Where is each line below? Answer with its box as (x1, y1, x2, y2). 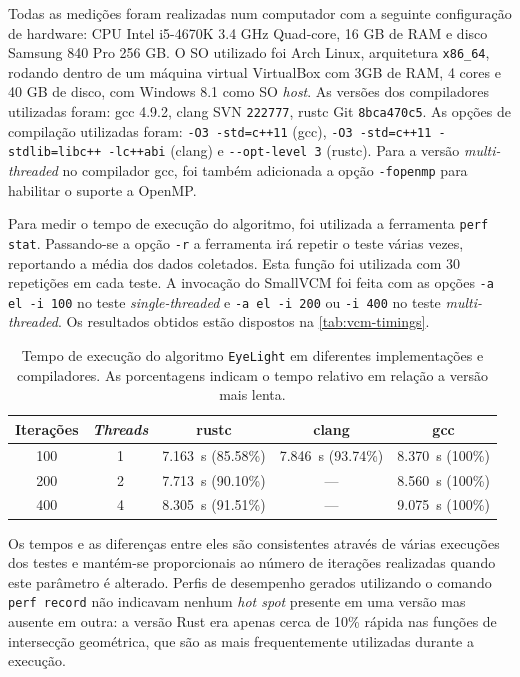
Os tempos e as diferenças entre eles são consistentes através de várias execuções (8, 532, 500, 553)
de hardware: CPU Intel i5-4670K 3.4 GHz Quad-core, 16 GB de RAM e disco (8, 22, 488, 43)
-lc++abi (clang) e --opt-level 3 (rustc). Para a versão (108, 140, 460, 161)
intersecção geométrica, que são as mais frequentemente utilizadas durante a (8, 630, 474, 651)
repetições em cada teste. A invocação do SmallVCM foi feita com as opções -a (8, 272, 494, 293)
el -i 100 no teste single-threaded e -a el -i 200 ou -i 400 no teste (8, 291, 441, 312)
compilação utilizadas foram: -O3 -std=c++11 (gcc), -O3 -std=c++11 (8, 120, 432, 141)
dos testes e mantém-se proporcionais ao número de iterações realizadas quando (8, 552, 496, 573)
